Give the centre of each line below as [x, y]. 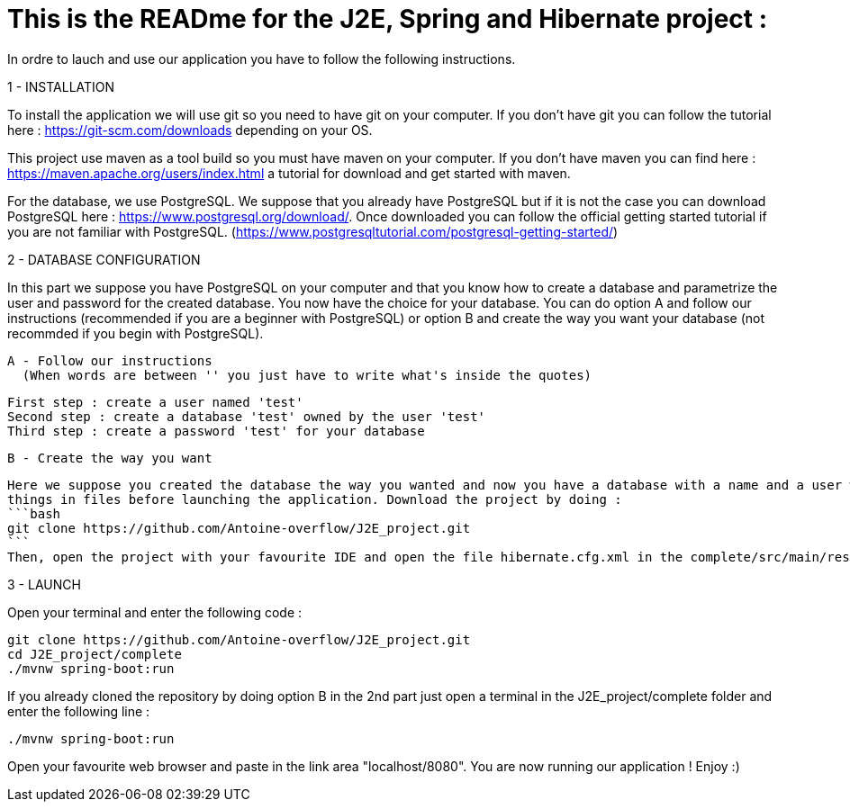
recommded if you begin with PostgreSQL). [136, 333]
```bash [34, 513]
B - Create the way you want [110, 458]
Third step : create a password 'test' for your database [216, 431]
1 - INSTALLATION [61, 86]
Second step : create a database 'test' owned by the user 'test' [247, 416]
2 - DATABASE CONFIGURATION [104, 259]
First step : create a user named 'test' [155, 402]
